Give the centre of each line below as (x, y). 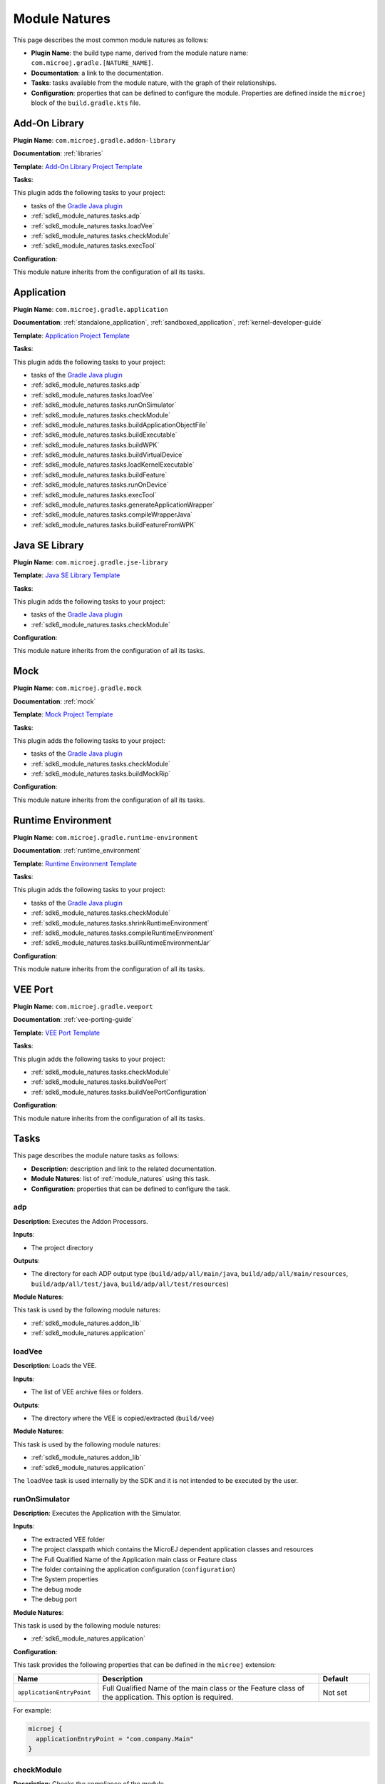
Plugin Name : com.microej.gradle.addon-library (94, 140)
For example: (32, 1710)
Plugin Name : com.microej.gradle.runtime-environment (106, 837)
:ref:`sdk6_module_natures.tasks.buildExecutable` (104, 435)
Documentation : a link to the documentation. (97, 73)
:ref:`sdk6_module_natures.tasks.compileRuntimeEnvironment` (123, 933)
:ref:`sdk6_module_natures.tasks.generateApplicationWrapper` (123, 505)
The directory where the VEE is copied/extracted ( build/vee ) (123, 1418)
